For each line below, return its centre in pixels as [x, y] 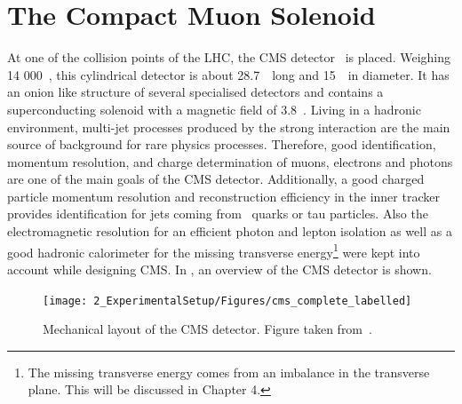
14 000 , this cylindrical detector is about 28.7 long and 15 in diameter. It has [228, 74]
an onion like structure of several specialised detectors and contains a [195, 92]
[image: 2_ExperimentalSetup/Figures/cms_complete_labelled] [227, 301]
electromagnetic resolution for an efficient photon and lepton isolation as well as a [230, 231]
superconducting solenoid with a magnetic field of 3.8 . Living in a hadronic [214, 109]
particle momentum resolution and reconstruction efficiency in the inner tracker [223, 196]
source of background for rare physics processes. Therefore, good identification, [222, 144]
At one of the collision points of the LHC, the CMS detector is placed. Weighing [229, 57]
